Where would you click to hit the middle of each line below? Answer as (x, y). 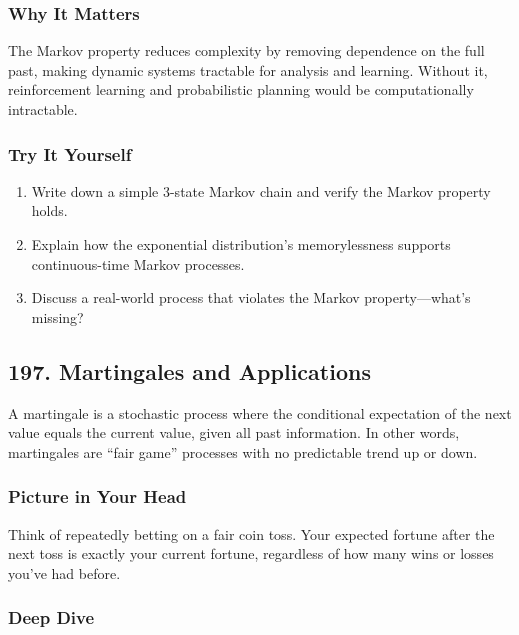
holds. (49, 210)
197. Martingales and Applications (189, 370)
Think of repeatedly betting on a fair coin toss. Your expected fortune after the (251, 533)
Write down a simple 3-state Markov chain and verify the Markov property (261, 190)
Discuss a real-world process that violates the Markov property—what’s (251, 297)
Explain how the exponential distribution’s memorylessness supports (241, 244)
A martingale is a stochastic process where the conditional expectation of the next (260, 412)
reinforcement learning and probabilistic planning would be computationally (241, 89)
